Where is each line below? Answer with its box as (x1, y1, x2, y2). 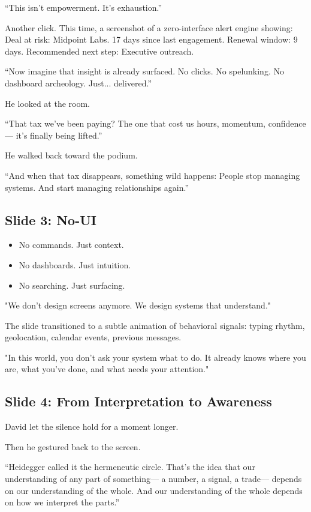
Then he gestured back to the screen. (5, 440, 141, 453)
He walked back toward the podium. (5, 149, 138, 161)
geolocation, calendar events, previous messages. (5, 331, 182, 343)
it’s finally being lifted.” (16, 128, 102, 141)
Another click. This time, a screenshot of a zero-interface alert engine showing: (5, 21, 293, 34)
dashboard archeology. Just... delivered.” (5, 76, 152, 89)
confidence (268, 117, 306, 130)
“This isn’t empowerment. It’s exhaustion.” (5, 1, 162, 13)
